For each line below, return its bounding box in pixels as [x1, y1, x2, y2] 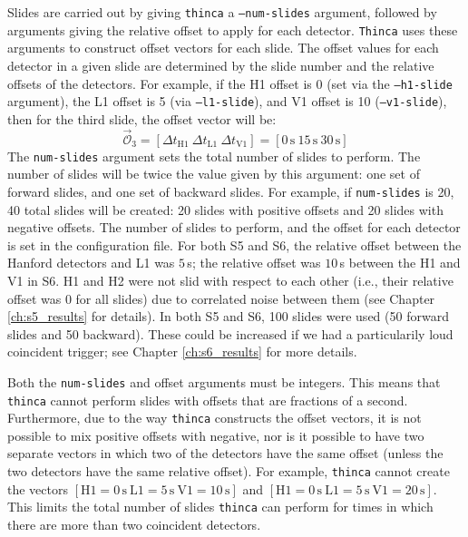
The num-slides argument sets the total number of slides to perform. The [7, 146, 421, 165]
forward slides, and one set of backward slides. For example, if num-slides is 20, [7, 181, 454, 200]
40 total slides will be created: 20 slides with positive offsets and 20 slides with [7, 200, 444, 219]
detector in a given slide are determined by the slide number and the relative [7, 55, 434, 74]
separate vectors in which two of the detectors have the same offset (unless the [7, 444, 444, 463]
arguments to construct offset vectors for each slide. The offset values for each [7, 38, 439, 57]
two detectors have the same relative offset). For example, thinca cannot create [7, 462, 450, 481]
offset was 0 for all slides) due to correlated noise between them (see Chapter [7, 288, 435, 308]
